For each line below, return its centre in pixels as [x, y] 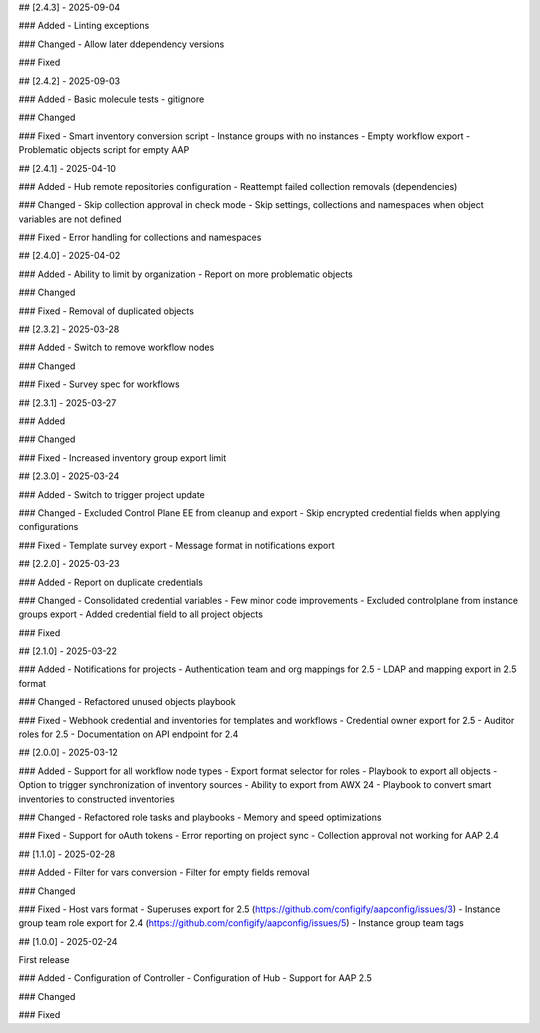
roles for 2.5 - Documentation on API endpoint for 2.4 [128, 734]
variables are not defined [70, 219]
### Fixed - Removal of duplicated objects [106, 311]
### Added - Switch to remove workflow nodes [116, 347]
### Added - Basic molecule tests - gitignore [111, 99]
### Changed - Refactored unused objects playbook [127, 702]
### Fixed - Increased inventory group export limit [122, 457]
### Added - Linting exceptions [84, 26]
